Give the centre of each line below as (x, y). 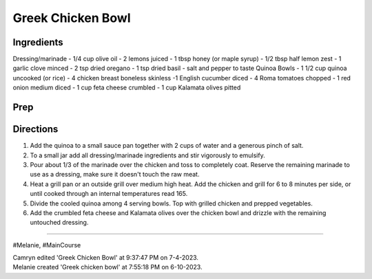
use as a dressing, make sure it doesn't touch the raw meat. (115, 175)
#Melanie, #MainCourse (47, 245)
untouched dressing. (59, 223)
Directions (35, 130)
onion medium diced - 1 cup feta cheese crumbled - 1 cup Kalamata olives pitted (127, 88)
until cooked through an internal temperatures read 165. (109, 194)
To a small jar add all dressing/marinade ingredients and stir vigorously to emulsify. (147, 155)
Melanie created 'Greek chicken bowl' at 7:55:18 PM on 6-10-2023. (107, 267)
